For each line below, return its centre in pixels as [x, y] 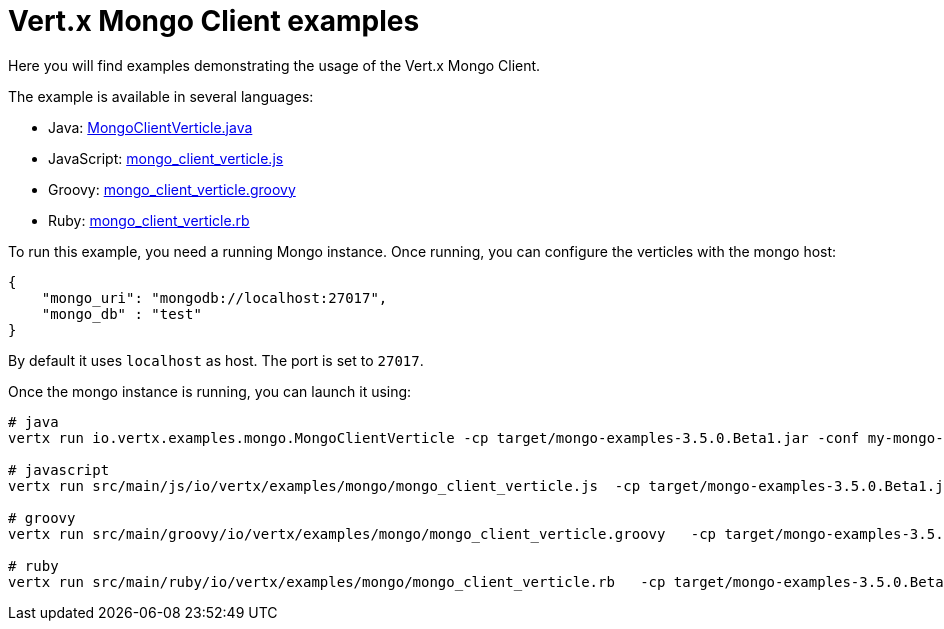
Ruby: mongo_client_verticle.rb [149, 220]
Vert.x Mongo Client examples [214, 21]
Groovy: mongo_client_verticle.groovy [172, 189]
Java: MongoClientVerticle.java [150, 127]
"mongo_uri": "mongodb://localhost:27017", [214, 297]
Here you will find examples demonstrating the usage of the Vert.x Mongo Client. [274, 65]
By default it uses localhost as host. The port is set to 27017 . [216, 360]
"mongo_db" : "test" [121, 313]
